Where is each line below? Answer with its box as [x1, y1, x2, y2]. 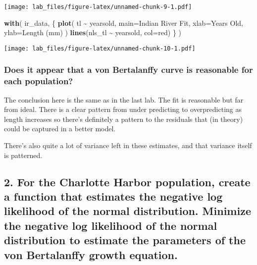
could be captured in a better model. [4, 123, 116, 134]
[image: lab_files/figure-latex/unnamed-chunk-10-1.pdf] [4, 45, 196, 52]
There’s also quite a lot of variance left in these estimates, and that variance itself [4, 140, 252, 151]
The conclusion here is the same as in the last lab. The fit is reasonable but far [4, 94, 244, 105]
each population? [4, 75, 73, 87]
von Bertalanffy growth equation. [4, 247, 178, 262]
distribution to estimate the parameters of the [4, 232, 246, 248]
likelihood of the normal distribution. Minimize [4, 203, 251, 218]
